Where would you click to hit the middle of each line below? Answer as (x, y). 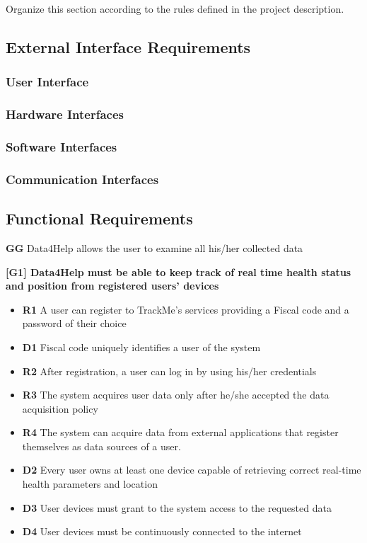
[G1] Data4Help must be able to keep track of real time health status (179, 271)
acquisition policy (60, 408)
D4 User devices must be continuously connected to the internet (162, 531)
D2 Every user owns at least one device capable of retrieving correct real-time (192, 470)
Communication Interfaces (82, 179)
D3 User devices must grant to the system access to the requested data (177, 507)
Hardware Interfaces (65, 114)
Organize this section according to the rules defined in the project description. (175, 8)
